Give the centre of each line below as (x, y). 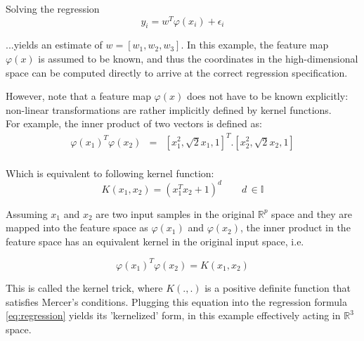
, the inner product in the (295, 227)
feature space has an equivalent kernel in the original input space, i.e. (155, 241)
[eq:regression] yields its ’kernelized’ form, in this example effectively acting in (173, 315)
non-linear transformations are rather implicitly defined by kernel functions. (169, 109)
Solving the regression (53, 8)
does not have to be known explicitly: (267, 96)
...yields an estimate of (54, 45)
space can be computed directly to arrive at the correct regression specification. (177, 72)
